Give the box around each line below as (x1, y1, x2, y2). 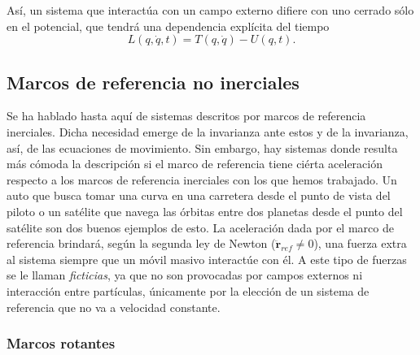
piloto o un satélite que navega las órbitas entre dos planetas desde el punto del (7, 202, 403, 219)
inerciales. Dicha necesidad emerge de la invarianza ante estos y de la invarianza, (7, 123, 409, 140)
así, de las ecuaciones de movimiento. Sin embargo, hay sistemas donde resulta (7, 139, 398, 156)
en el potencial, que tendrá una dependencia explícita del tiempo (7, 17, 330, 34)
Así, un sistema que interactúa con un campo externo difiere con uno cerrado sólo (7, 2, 414, 18)
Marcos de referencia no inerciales (7, 69, 300, 94)
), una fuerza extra (313, 235, 407, 252)
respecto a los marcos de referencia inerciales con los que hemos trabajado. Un (7, 171, 397, 188)
